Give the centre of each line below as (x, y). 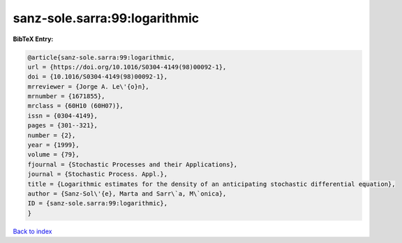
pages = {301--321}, (62, 126)
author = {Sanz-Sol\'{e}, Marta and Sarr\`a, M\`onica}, (127, 194)
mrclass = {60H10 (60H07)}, (75, 106)
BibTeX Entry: (33, 39)
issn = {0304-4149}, (62, 116)
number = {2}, (52, 135)
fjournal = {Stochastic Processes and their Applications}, (133, 164)
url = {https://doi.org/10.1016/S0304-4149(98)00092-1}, (127, 67)
